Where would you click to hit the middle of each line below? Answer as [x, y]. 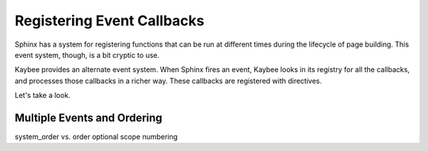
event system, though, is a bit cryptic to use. [87, 55]
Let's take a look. [42, 96]
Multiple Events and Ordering [88, 117]
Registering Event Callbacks [110, 21]
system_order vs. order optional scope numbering [96, 137]
